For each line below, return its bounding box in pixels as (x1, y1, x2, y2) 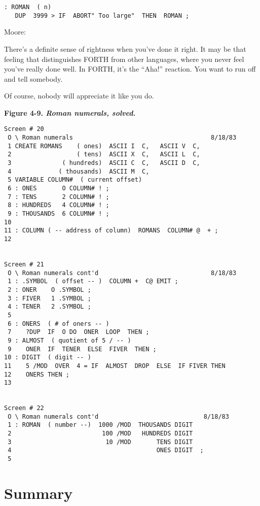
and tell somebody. (4, 73, 63, 84)
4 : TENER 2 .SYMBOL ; (8, 303, 91, 311)
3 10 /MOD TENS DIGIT (8, 438, 193, 446)
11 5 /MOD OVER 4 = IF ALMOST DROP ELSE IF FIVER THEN (4, 362, 226, 369)
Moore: (4, 26, 26, 37)
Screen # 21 (4, 260, 44, 268)
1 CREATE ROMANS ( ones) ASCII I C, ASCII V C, (8, 142, 200, 150)
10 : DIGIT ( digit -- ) (4, 354, 91, 361)
